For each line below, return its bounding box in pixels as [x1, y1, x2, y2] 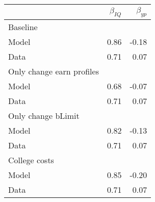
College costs [8, 154, 54, 166]
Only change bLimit [8, 110, 80, 122]
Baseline [8, 21, 38, 33]
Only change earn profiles [8, 65, 99, 78]
